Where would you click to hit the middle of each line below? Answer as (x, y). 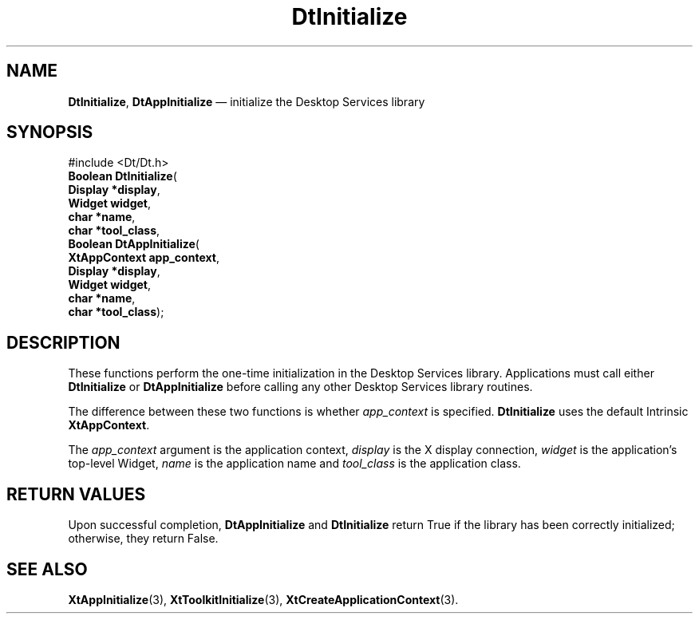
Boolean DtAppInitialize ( (134, 244)
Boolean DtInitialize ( (122, 176)
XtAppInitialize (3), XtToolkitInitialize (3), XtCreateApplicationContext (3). (263, 599)
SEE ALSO (47, 569)
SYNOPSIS (50, 132)
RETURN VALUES (76, 494)
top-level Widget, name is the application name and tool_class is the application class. (294, 464)
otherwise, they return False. (143, 539)
